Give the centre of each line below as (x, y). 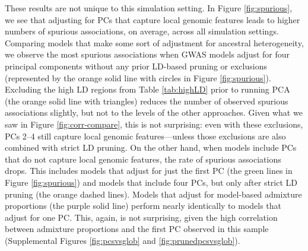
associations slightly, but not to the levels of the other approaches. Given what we (154, 112)
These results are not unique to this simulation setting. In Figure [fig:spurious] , (149, 8)
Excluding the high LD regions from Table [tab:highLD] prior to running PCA (147, 89)
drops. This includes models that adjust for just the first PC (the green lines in (149, 171)
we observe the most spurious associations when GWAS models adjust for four (147, 54)
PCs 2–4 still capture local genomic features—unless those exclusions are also (145, 136)
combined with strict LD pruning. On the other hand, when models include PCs (151, 147)
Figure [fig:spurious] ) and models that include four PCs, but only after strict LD (151, 182)
